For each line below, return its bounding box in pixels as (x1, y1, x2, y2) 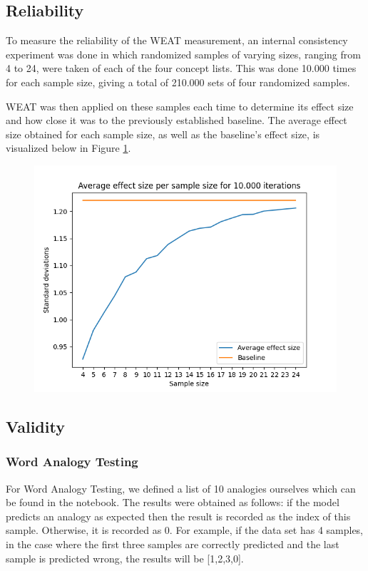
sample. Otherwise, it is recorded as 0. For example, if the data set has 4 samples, (6, 523, 364, 537)
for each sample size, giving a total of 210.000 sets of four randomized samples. (6, 74, 350, 89)
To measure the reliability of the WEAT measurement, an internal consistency (6, 33, 348, 48)
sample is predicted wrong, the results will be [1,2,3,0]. (6, 550, 244, 565)
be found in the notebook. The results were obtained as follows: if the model (6, 495, 339, 510)
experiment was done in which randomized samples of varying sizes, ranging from (6, 46, 361, 61)
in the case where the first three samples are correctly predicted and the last (6, 536, 339, 551)
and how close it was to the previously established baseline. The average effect (6, 113, 347, 128)
